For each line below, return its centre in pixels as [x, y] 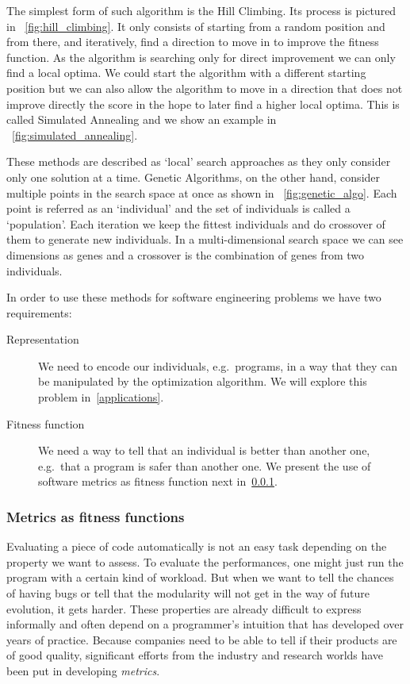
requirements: [39, 312]
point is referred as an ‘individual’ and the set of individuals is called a [178, 208]
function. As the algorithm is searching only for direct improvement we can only [201, 57]
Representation [43, 339]
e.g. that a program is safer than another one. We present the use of [205, 465]
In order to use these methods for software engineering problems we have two [194, 297]
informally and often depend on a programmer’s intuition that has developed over [205, 624]
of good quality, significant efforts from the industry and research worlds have [195, 655]
